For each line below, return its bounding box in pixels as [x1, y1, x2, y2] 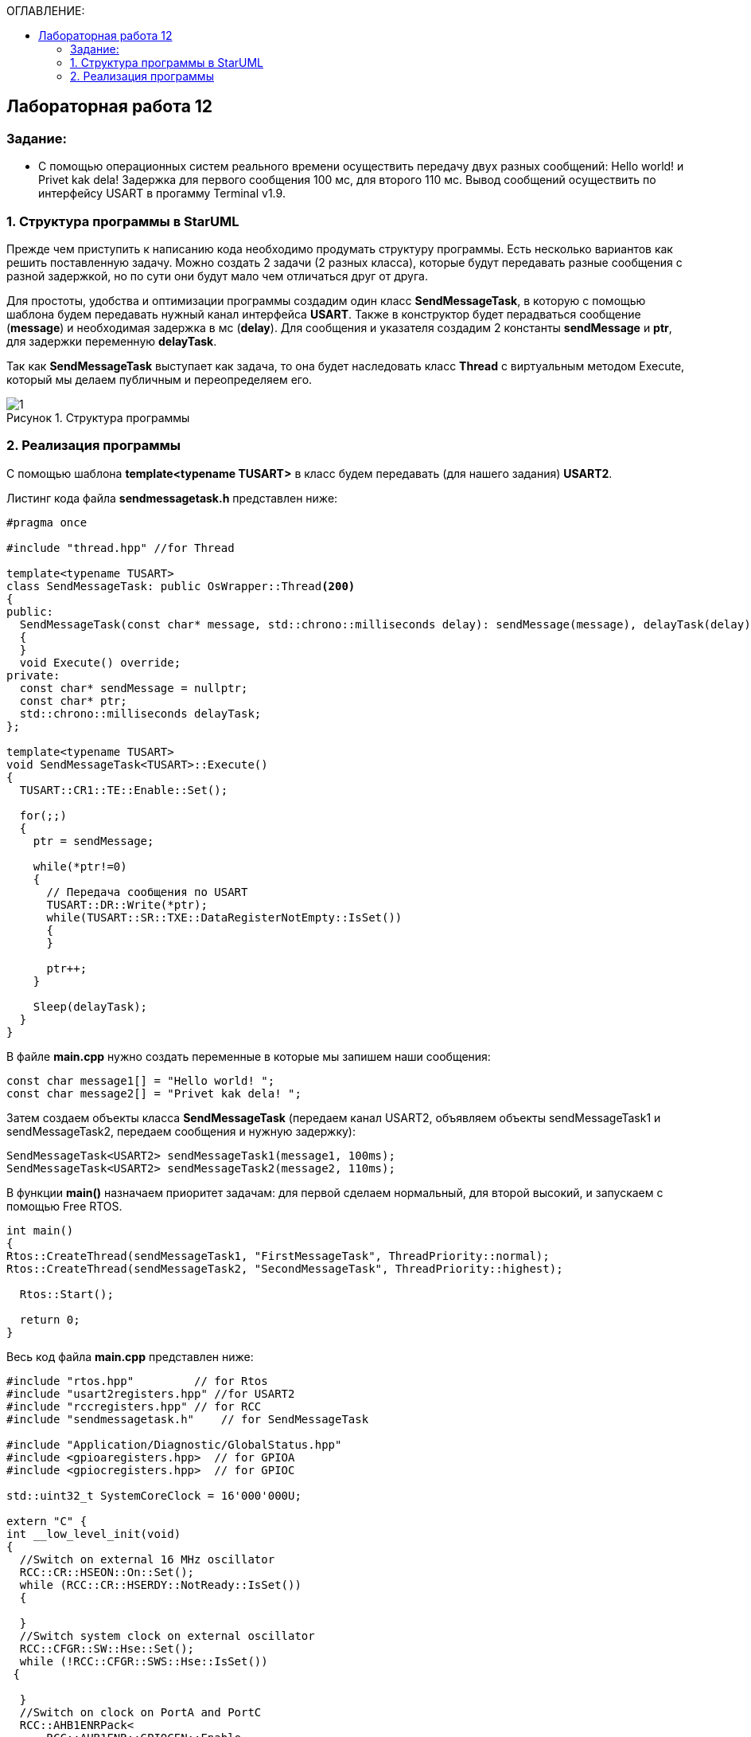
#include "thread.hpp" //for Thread [6, 541, 235, 554]
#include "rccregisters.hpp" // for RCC [6, 1399, 262, 1413]
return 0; [19, 1313, 80, 1326]
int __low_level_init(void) [6, 1527, 181, 1540]
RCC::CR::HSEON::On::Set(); [19, 1565, 195, 1579]
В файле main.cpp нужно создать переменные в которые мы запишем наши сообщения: [6, 1049, 491, 1063]
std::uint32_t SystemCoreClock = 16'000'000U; [6, 1489, 302, 1502]
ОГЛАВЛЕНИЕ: [6, 4, 85, 18]
